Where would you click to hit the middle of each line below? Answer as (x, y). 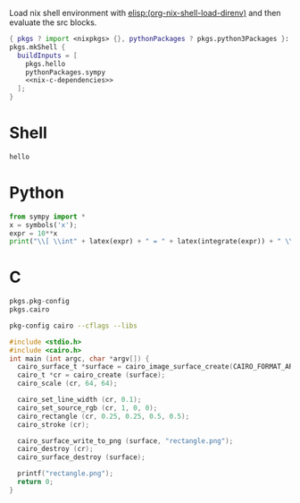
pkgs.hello (46, 64)
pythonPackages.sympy (65, 72)
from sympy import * (48, 217)
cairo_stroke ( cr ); (54, 424)
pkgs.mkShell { (37, 47)
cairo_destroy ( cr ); (55, 449)
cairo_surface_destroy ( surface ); (81, 457)
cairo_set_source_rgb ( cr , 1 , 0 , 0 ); (87, 408)
